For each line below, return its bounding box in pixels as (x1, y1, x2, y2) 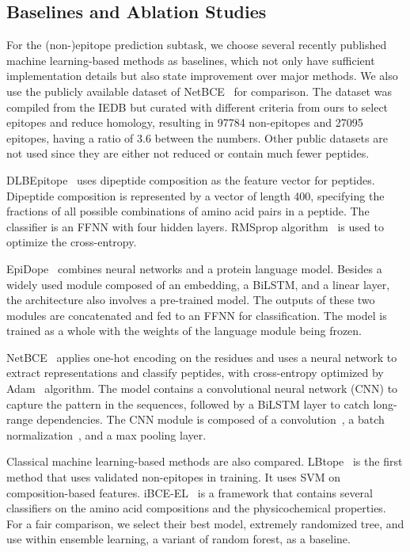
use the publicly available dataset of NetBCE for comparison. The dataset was (6, 82, 392, 99)
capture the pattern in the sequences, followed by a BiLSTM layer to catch (6, 395, 370, 412)
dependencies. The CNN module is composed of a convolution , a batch (36, 411, 385, 428)
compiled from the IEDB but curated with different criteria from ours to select (6, 98, 389, 115)
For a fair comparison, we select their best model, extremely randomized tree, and (6, 515, 404, 531)
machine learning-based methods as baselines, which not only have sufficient (6, 51, 375, 68)
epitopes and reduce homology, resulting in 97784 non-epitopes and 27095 (6, 114, 363, 131)
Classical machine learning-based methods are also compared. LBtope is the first (6, 453, 403, 470)
